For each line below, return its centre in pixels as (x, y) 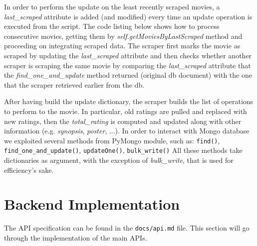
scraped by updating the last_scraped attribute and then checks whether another (128, 55)
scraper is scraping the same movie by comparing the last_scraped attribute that (128, 65)
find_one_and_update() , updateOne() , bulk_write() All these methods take (123, 150)
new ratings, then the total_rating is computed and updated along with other (123, 121)
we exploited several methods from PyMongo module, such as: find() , (112, 140)
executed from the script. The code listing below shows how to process (112, 26)
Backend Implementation (92, 204)
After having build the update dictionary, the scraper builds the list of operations (129, 101)
